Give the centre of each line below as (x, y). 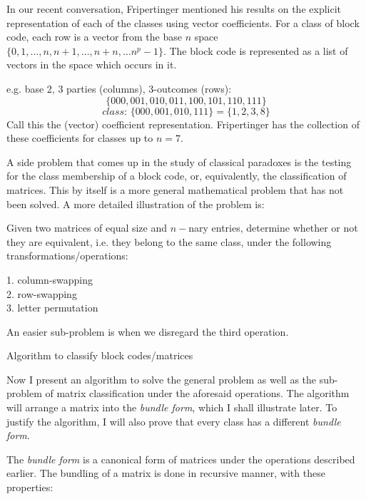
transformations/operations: (67, 256)
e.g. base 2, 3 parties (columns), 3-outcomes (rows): (119, 88)
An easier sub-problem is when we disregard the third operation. (148, 331)
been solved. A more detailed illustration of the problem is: (136, 204)
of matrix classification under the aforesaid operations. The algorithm (197, 393)
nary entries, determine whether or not (273, 228)
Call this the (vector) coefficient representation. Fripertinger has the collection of (183, 124)
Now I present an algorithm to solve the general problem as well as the (162, 379)
